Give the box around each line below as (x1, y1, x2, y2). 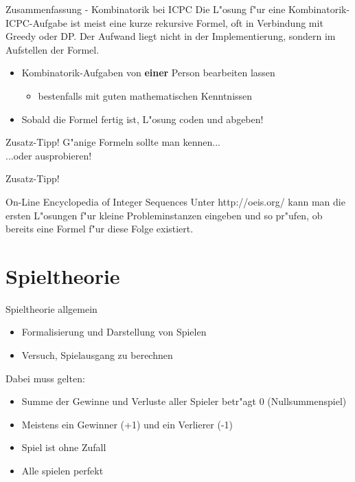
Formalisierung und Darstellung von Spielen (21, 325, 207, 339)
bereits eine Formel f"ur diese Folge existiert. (5, 221, 194, 236)
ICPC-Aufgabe (5, 15, 68, 30)
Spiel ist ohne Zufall (21, 440, 106, 454)
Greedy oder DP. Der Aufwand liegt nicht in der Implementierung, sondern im (5, 29, 336, 43)
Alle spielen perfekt (21, 463, 104, 477)
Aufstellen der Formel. (5, 42, 100, 56)
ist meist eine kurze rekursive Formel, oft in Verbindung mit (70, 15, 323, 30)
